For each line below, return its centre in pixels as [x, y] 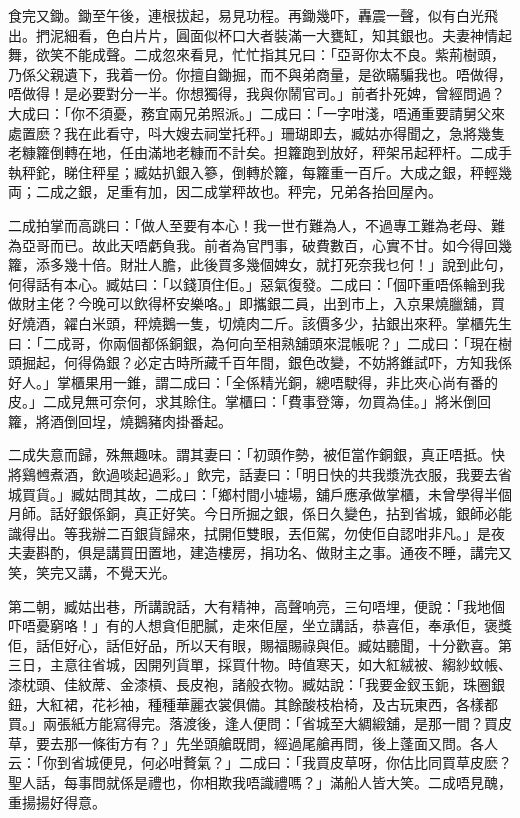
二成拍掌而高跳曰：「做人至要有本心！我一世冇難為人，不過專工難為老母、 [249, 224]
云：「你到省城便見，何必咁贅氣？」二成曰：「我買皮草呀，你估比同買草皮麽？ [260, 762]
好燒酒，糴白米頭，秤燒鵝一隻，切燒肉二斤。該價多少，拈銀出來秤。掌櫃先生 [260, 322]
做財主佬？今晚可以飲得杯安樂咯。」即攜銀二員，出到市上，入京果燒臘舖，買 [256, 303]
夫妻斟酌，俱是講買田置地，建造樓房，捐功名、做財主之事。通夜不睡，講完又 [260, 552]
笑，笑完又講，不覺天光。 [92, 572]
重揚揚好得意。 [57, 801]
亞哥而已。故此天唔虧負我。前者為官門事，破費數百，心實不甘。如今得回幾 [266, 244]
